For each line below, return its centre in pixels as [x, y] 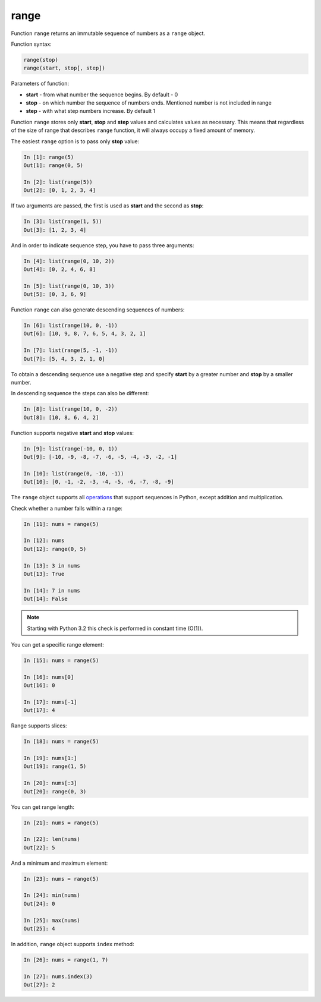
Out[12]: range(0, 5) [55, 549]
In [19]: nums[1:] [50, 758]
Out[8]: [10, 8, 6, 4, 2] [61, 417]
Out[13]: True [44, 574]
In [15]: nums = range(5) [61, 660]
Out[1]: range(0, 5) [53, 166]
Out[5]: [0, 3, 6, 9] [55, 294]
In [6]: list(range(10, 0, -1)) [71, 326]
